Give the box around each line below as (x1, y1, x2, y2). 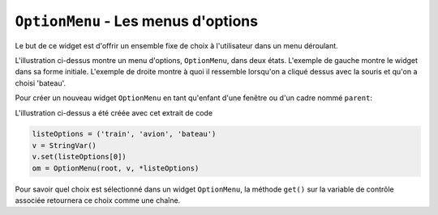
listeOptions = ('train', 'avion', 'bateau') (32, 129, 217, 139)
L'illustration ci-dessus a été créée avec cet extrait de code (15, 107, 213, 117)
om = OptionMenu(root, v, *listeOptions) (32, 163, 200, 173)
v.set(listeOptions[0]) (32, 152, 127, 162)
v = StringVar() (32, 141, 97, 150)
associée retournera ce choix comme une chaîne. (15, 196, 181, 205)
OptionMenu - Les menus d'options (15, 12, 259, 30)
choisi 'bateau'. (15, 78, 67, 88)
